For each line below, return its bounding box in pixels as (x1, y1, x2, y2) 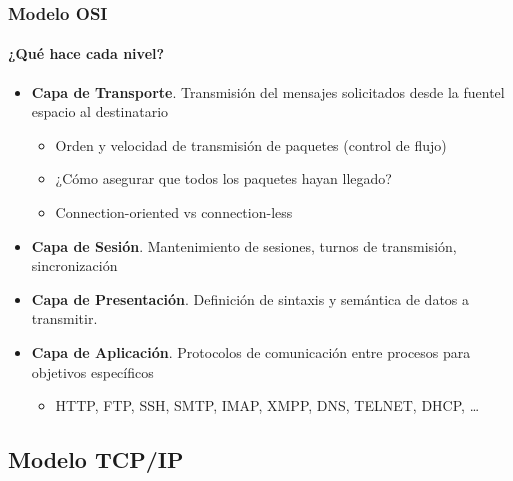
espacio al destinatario (31, 101, 169, 122)
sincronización (31, 255, 118, 276)
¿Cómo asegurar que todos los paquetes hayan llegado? (55, 168, 392, 189)
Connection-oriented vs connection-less (55, 202, 293, 223)
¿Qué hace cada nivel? (8, 43, 165, 64)
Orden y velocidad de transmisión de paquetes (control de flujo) (55, 134, 447, 155)
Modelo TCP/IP (8, 444, 184, 475)
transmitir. (31, 308, 98, 329)
